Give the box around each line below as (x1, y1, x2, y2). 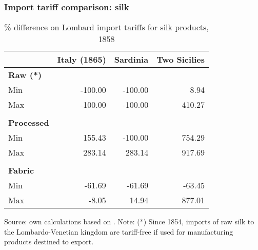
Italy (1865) (57, 53, 106, 66)
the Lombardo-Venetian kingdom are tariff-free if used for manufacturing (4, 226, 233, 237)
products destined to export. (4, 236, 94, 247)
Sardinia (114, 53, 149, 66)
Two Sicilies (156, 53, 205, 66)
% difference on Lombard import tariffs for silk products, (4, 21, 209, 33)
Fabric (8, 164, 34, 177)
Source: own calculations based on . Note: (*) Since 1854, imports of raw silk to (4, 216, 254, 227)
